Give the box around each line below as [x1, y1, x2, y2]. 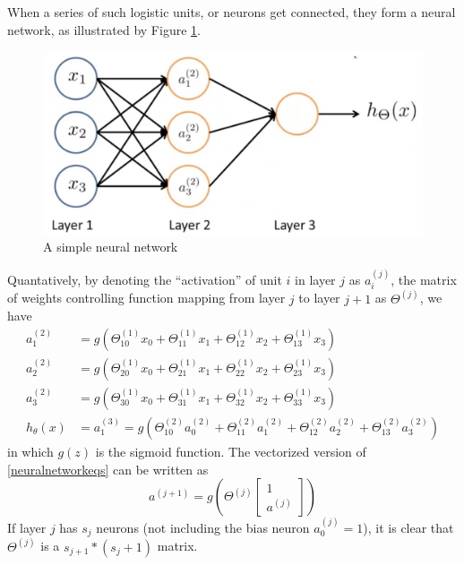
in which [7, 441, 54, 460]
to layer [298, 288, 340, 307]
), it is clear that [363, 518, 454, 536]
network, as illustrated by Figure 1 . [7, 20, 201, 39]
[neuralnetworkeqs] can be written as [7, 459, 209, 478]
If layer [7, 518, 47, 536]
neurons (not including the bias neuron [96, 518, 310, 536]
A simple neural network [43, 237, 178, 256]
